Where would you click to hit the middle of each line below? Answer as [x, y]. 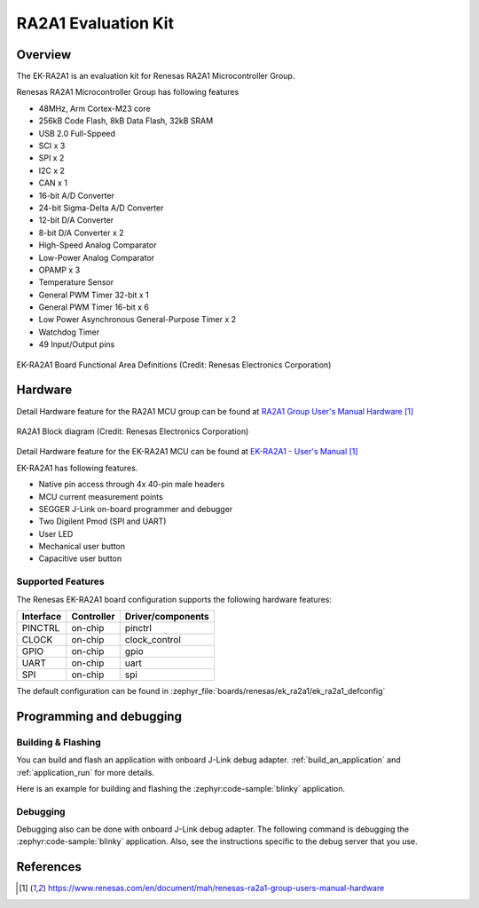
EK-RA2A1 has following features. [77, 468]
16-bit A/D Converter [77, 195]
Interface [42, 616]
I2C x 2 [52, 170]
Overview [44, 55]
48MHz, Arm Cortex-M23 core [94, 108]
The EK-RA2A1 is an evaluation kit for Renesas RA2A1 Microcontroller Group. [156, 76]
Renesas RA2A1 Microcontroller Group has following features [128, 92]
